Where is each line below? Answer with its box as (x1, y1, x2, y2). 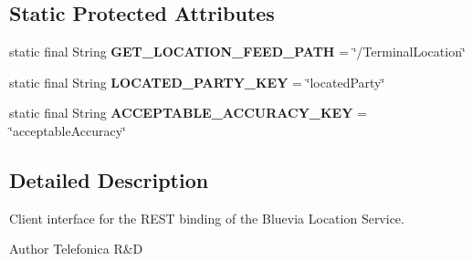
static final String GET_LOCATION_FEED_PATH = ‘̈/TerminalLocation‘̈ (9, 42, 466, 61)
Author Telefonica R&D (9, 239, 143, 258)
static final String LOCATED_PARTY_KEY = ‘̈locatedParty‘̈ (9, 72, 385, 91)
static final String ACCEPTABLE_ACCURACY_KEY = (9, 103, 367, 122)
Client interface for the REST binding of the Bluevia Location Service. (9, 208, 404, 227)
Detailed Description (9, 165, 209, 193)
